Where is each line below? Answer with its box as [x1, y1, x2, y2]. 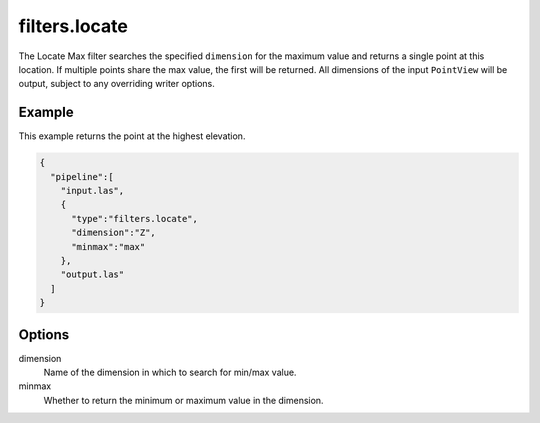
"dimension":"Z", [71, 227, 157, 239]
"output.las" [60, 269, 125, 280]
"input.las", [60, 185, 125, 196]
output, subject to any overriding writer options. [18, 78, 215, 90]
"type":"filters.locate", [71, 213, 199, 224]
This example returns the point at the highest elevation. [18, 130, 246, 142]
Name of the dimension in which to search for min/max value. [43, 366, 297, 379]
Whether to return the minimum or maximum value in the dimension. [43, 394, 324, 406]
